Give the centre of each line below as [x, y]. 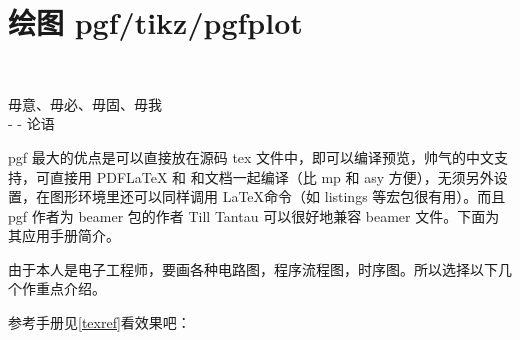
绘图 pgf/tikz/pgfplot [155, 22]
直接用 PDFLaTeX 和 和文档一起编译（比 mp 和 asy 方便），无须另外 [271, 176]
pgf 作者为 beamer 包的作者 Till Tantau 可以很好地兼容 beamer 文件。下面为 [254, 215]
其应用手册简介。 [64, 235]
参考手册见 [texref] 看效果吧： [99, 322]
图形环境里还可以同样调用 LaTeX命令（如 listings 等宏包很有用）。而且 [277, 196]
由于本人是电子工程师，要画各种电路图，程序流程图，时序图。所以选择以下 [253, 268]
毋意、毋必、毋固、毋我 [85, 103]
